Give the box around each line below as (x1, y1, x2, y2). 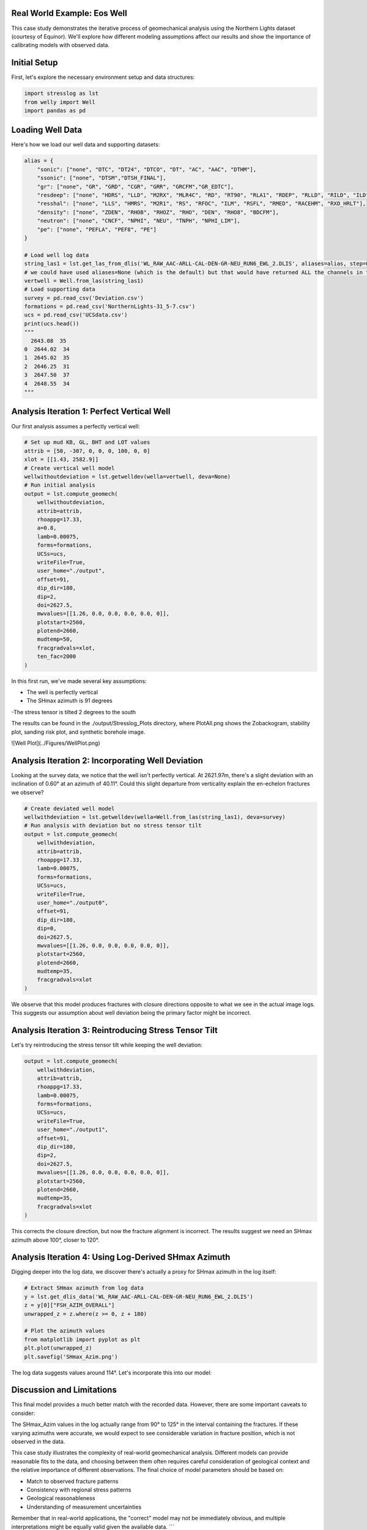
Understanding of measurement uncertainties (26, 1503, 142, 1510)
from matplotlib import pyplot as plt (24, 1336, 141, 1343)
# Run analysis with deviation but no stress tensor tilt (24, 822, 202, 829)
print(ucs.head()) (24, 320, 80, 327)
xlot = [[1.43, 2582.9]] (24, 456, 99, 463)
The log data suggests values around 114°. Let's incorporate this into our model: (11, 1368, 212, 1376)
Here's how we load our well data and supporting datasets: (11, 141, 160, 148)
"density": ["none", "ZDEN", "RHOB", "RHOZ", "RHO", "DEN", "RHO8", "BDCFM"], (37, 209, 280, 215)
